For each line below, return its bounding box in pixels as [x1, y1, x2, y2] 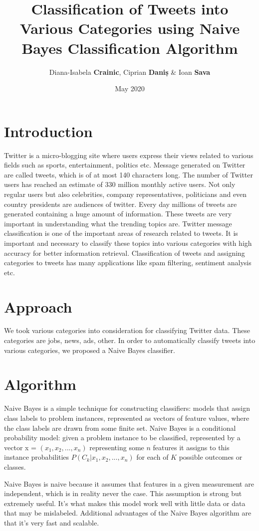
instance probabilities [4, 452, 69, 462]
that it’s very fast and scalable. [4, 517, 99, 528]
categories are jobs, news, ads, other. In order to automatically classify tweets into [4, 335, 256, 346]
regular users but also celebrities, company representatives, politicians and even [4, 189, 247, 199]
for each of [136, 452, 169, 462]
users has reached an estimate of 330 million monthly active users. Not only [4, 179, 236, 189]
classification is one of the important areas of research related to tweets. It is [4, 228, 238, 238]
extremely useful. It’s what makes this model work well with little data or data [4, 498, 246, 508]
